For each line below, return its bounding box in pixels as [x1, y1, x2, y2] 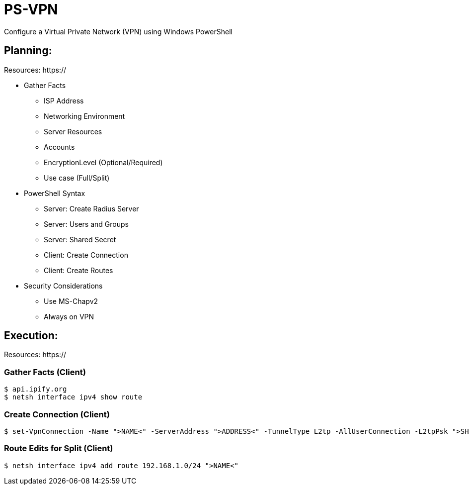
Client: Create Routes [44, 266, 113, 275]
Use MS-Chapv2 [44, 296, 98, 305]
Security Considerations [24, 281, 103, 290]
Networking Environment [44, 111, 125, 120]
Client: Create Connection [44, 250, 128, 259]
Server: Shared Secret [44, 235, 116, 244]
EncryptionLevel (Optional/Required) [44, 158, 163, 167]
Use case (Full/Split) [44, 173, 110, 182]
